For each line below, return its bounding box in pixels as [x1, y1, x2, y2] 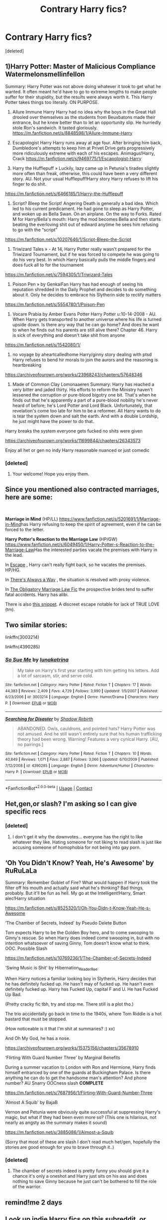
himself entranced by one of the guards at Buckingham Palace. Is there [5, 1070, 151, 1076]
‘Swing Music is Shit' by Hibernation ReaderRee [5, 965, 98, 972]
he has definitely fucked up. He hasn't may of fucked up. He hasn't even [5, 981, 154, 987]
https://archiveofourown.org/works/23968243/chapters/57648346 [5, 372, 143, 378]
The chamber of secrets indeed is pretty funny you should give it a [12, 1168, 149, 1174]
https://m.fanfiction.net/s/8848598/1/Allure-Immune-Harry [12, 130, 133, 136]
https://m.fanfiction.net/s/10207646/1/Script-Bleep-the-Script [5, 236, 132, 242]
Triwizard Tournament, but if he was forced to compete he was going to [12, 251, 160, 257]
